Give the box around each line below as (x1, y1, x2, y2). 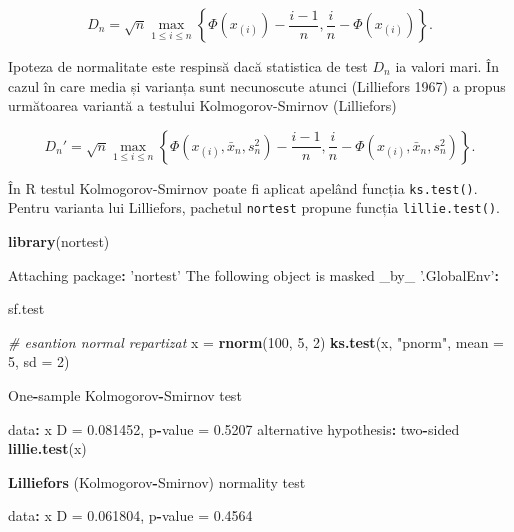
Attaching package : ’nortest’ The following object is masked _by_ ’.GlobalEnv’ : (8, 264, 499, 285)
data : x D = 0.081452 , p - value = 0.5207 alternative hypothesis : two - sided (8, 418, 460, 439)
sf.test (8, 298, 45, 319)
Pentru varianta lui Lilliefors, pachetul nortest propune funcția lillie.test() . (8, 197, 500, 218)
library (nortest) (8, 231, 110, 252)
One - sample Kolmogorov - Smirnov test (8, 385, 242, 406)
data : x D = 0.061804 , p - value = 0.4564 (8, 505, 253, 526)
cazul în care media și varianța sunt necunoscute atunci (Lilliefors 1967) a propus (8, 75, 506, 96)
